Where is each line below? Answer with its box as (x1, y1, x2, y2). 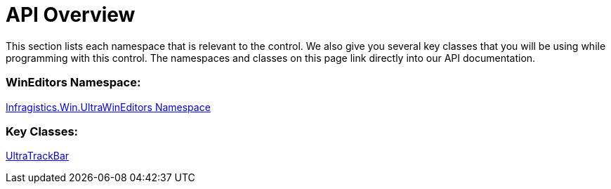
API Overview (6, 3, 136, 27)
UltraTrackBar (6, 150, 70, 162)
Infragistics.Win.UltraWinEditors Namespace (6, 100, 211, 113)
